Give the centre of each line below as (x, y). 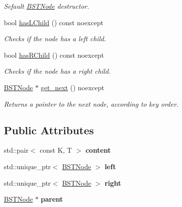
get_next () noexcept (73, 87)
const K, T (56, 150)
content (98, 150)
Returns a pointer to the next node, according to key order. (91, 103)
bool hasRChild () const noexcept (54, 55)
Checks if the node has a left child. (55, 39)
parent (52, 199)
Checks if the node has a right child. (57, 71)
